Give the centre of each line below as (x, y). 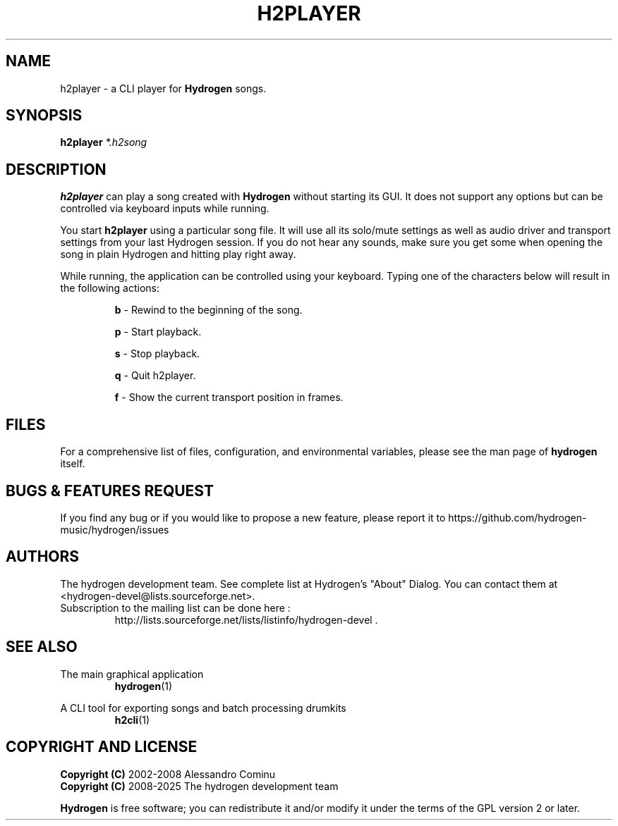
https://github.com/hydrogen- (517, 517)
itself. (73, 464)
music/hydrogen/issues (115, 529)
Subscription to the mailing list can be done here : (175, 608)
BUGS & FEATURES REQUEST (110, 491)
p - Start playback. (158, 332)
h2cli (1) (132, 720)
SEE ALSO (42, 647)
